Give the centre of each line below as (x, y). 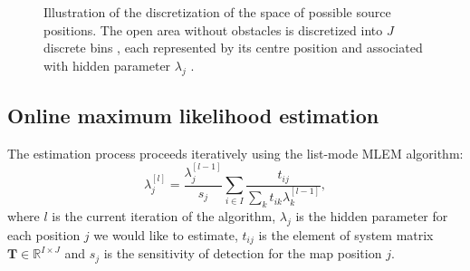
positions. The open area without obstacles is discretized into (213, 29)
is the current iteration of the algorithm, (164, 216)
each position (44, 234)
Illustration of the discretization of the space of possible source (217, 12)
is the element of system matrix (346, 234)
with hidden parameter (107, 65)
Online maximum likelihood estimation (193, 115)
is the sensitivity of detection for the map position (243, 253)
